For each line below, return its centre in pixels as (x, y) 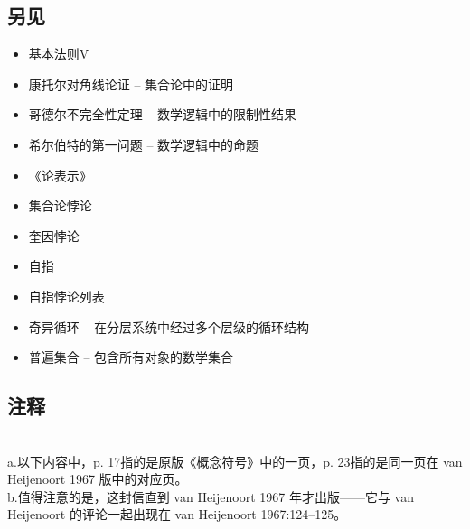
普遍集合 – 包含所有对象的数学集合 (131, 357)
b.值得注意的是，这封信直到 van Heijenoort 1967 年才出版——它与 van (211, 496)
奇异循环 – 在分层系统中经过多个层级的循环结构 (169, 326)
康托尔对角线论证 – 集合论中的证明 (131, 84)
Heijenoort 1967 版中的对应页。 (98, 479)
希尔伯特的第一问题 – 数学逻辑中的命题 (144, 144)
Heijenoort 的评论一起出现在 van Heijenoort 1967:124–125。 (177, 514)
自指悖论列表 (66, 296)
